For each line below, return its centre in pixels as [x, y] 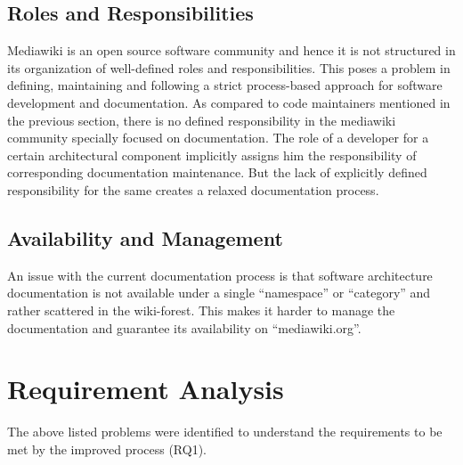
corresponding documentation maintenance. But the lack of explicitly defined [217, 172]
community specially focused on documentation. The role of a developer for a [218, 138]
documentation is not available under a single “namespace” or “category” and [219, 293]
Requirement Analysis [146, 389]
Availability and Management [145, 237]
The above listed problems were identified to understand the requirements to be [225, 432]
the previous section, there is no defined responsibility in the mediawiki [202, 120]
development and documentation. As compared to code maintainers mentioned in [229, 102]
